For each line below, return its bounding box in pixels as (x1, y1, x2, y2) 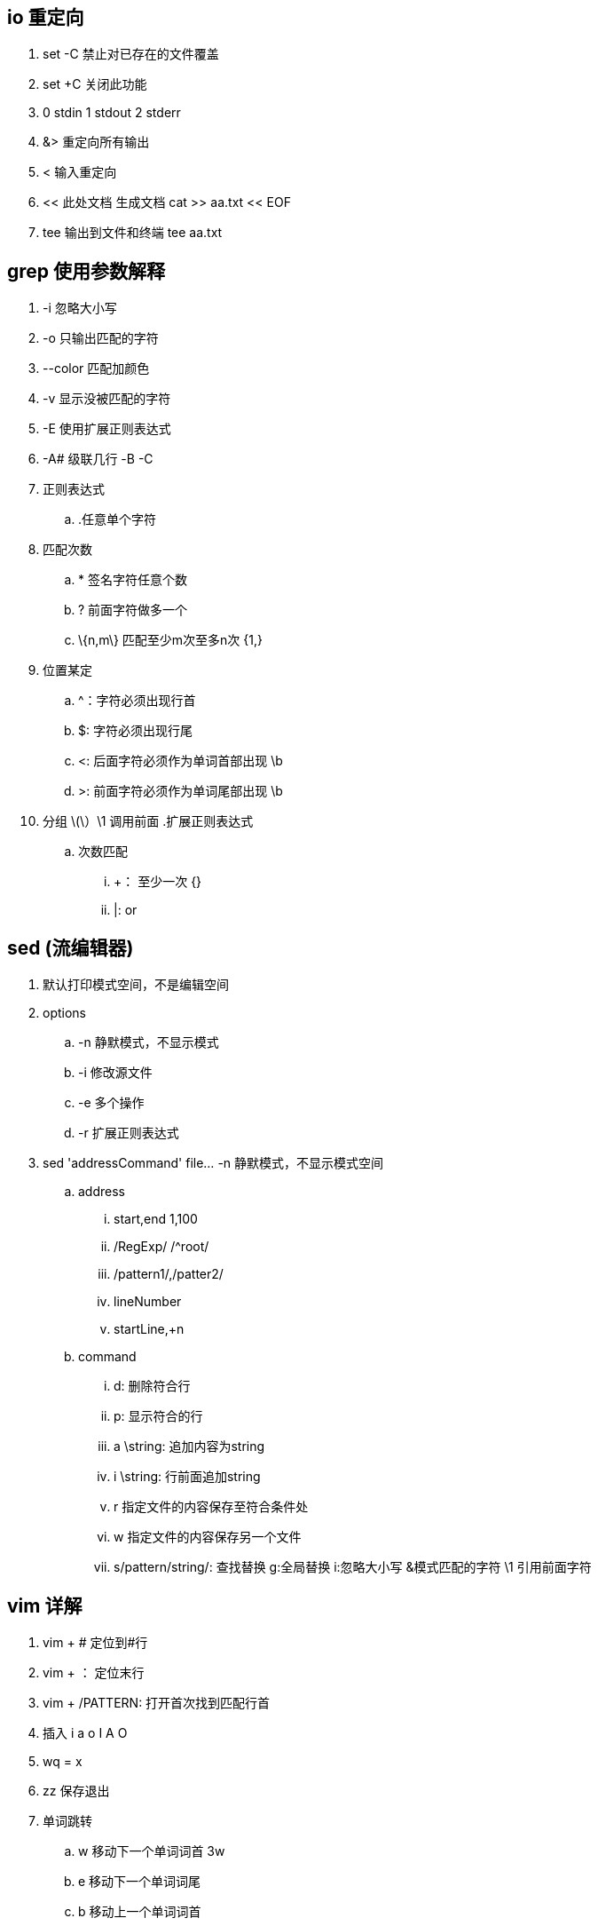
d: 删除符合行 (114, 1378, 191, 1394)
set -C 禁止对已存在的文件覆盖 (43, 46, 219, 62)
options (43, 1005, 86, 1021)
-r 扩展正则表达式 (78, 1125, 179, 1141)
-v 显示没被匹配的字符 (43, 391, 171, 407)
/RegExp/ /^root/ (114, 1239, 209, 1255)
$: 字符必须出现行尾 (78, 723, 193, 739)
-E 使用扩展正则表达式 (43, 421, 171, 437)
